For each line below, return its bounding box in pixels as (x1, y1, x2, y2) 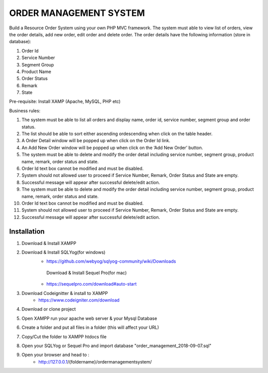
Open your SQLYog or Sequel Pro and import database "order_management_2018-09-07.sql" (21, 343, 212, 349)
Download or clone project (21, 306, 76, 312)
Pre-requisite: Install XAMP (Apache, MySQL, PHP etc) (9, 98, 121, 104)
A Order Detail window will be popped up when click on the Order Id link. (21, 138, 171, 144)
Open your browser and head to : (21, 352, 89, 358)
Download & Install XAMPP (21, 240, 76, 246)
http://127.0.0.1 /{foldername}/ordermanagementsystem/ (38, 359, 152, 365)
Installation (9, 227, 45, 235)
